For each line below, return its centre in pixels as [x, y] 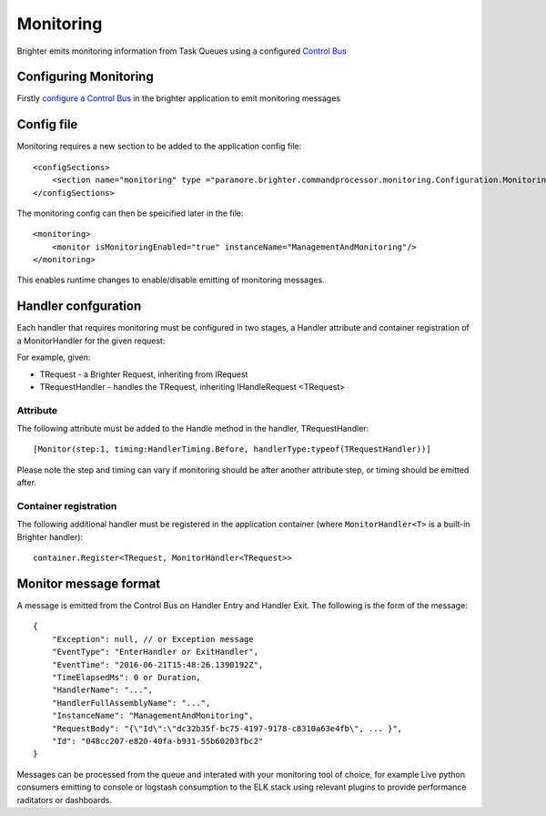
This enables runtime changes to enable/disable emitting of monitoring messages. [171, 280]
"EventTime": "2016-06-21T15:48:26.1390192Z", [157, 664]
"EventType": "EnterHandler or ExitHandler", [155, 652]
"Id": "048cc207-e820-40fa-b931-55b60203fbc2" [157, 741]
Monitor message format [89, 584]
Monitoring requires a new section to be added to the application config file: [159, 147]
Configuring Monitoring [85, 77]
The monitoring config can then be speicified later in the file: [130, 213]
